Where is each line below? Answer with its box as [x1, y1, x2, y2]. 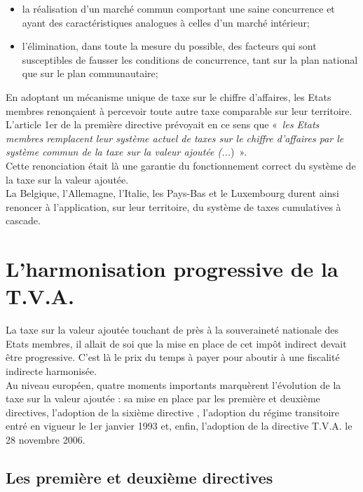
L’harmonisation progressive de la [6, 254, 338, 283]
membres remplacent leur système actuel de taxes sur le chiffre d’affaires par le [6, 130, 344, 145]
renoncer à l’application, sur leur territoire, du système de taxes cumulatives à [6, 199, 341, 214]
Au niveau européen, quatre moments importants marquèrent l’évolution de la [6, 377, 341, 392]
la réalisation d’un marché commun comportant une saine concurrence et [22, 1, 335, 15]
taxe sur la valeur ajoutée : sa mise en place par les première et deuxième [6, 391, 320, 406]
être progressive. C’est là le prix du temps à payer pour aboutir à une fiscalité [6, 350, 340, 364]
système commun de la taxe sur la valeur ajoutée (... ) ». [6, 144, 247, 159]
